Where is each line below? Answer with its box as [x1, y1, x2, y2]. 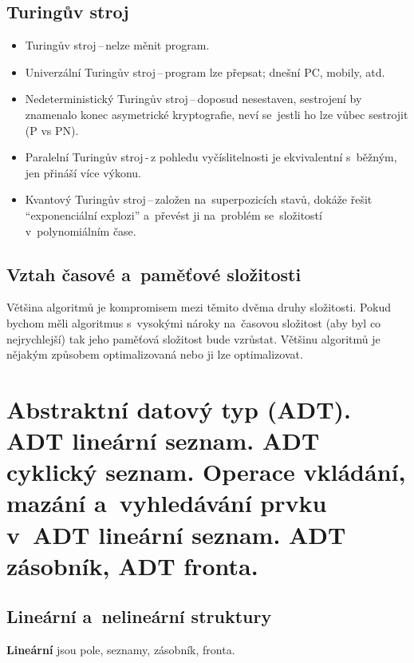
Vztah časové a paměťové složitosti [6, 261, 302, 286]
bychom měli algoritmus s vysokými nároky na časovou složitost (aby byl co [6, 314, 381, 331]
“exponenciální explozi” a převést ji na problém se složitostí [25, 206, 322, 223]
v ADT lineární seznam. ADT [6, 518, 346, 550]
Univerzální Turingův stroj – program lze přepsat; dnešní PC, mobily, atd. [25, 63, 385, 80]
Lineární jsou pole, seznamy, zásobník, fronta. [6, 641, 235, 658]
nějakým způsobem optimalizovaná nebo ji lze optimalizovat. [6, 346, 303, 363]
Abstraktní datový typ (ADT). [6, 392, 352, 425]
